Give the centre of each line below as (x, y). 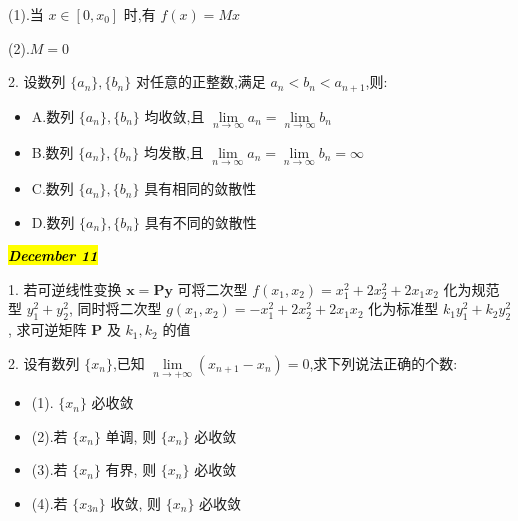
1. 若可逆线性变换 (65, 288)
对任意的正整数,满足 (200, 81)
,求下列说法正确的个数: (383, 362)
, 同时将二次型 (115, 308)
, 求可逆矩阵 (47, 329)
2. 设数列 (37, 81)
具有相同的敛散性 (200, 188)
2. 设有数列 (44, 362)
